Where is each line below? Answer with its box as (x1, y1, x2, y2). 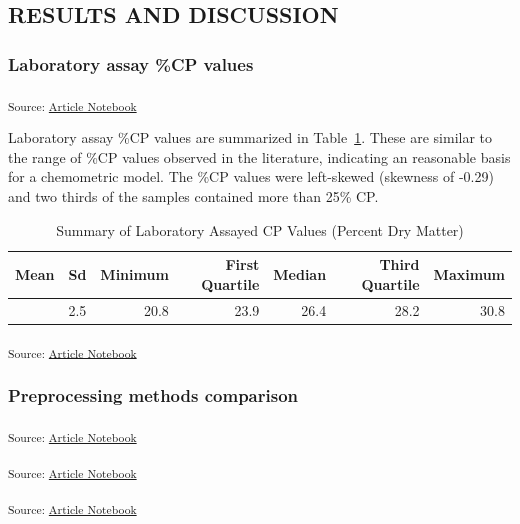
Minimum (100, 263, 169, 284)
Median (273, 263, 327, 284)
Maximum (433, 263, 505, 284)
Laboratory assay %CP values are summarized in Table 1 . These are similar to (8, 127, 493, 148)
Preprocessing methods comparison (8, 382, 298, 407)
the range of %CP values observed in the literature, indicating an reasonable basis (8, 146, 511, 167)
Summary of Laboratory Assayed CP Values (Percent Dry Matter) (56, 219, 464, 240)
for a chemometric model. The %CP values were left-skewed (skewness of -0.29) (8, 166, 494, 187)
